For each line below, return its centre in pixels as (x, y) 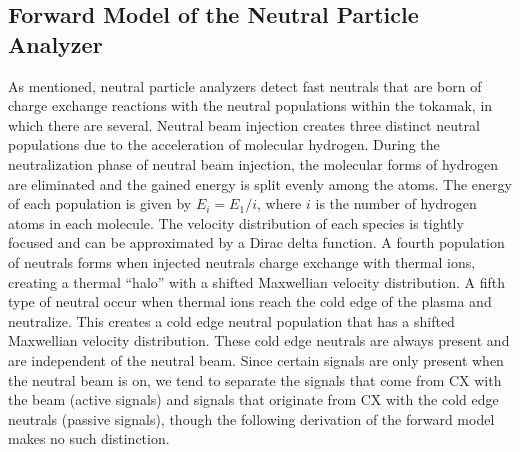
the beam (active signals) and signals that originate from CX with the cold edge (253, 399)
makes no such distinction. (89, 438)
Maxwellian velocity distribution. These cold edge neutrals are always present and (259, 340)
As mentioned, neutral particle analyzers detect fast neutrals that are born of (245, 85)
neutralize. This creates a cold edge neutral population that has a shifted (231, 320)
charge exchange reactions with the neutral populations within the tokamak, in (250, 105)
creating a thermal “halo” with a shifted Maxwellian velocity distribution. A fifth (256, 281)
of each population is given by (100, 203)
